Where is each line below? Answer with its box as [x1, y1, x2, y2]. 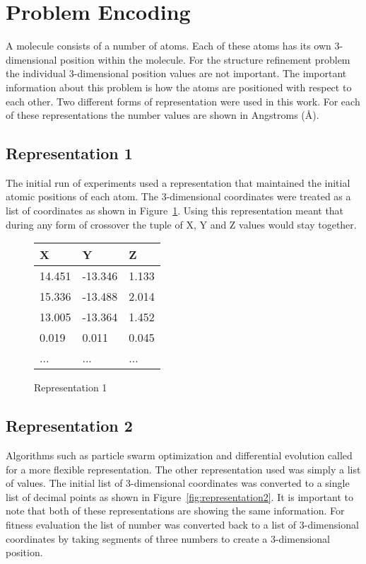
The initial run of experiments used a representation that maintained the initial [6, 175, 350, 190]
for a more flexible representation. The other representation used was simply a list [6, 461, 361, 476]
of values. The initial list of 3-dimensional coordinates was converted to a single [6, 476, 350, 490]
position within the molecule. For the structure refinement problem [60, 52, 350, 67]
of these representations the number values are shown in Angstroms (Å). [6, 108, 319, 122]
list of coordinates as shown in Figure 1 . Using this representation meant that [6, 203, 344, 218]
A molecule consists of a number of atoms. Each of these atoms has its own [6, 38, 331, 53]
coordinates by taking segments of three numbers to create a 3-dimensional [6, 531, 331, 546]
